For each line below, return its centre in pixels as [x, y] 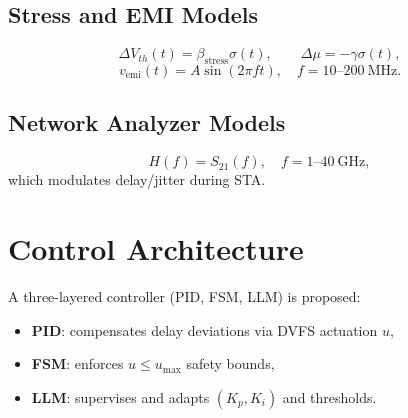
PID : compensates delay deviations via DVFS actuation [204, 329]
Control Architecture [156, 247]
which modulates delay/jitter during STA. [137, 179]
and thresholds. [329, 396]
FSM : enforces [77, 363]
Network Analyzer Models [147, 122]
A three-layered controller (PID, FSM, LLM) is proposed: [184, 295]
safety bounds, [230, 363]
